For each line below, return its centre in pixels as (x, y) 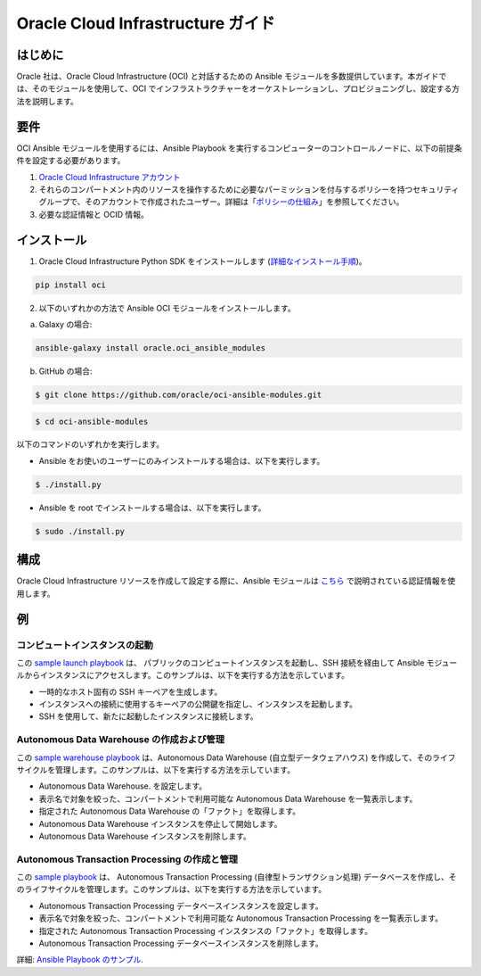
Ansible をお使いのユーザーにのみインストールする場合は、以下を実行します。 (182, 460)
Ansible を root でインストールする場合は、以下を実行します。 (152, 508)
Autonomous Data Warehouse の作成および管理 (121, 740)
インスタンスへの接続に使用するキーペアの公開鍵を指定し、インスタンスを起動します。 (198, 704)
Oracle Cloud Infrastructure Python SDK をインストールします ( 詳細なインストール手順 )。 (203, 261)
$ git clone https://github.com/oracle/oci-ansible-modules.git (179, 394)
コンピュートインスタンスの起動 (85, 645)
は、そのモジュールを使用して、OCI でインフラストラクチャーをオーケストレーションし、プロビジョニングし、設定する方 (238, 88)
